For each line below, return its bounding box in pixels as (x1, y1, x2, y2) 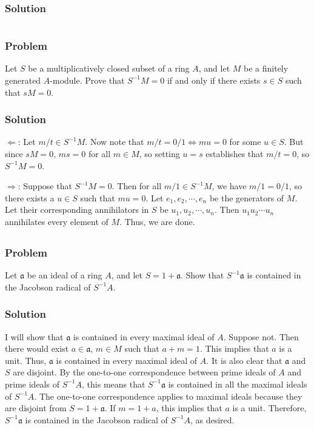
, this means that (82, 377, 145, 390)
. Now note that (85, 135, 144, 148)
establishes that (205, 147, 264, 160)
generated (5, 73, 41, 86)
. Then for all (112, 180, 162, 192)
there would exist (5, 342, 69, 355)
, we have (212, 180, 247, 192)
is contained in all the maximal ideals (168, 377, 307, 390)
